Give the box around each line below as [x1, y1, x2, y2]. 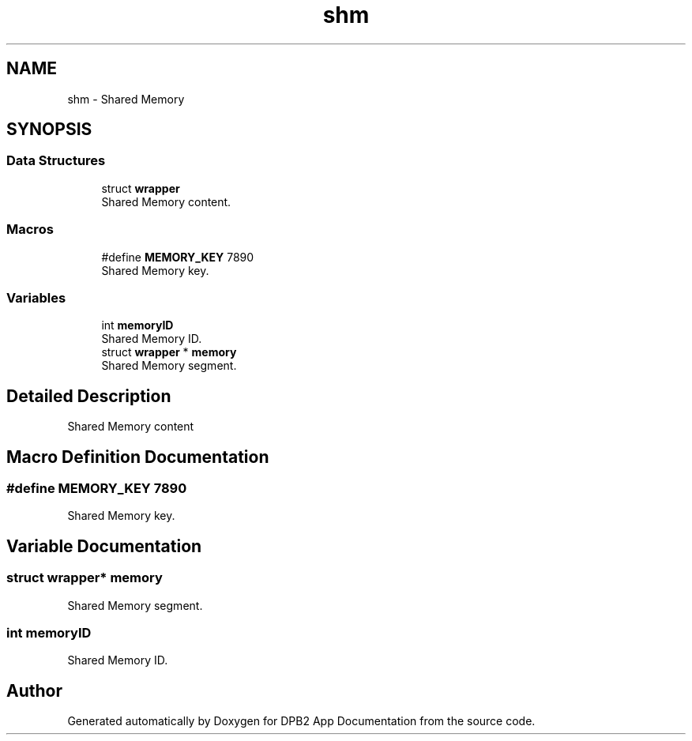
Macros [6, 221, 54, 238]
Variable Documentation [6, 536, 202, 556]
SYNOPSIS [6, 119, 92, 140]
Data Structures [6, 152, 106, 169]
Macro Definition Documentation [6, 446, 269, 467]
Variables [6, 289, 66, 306]
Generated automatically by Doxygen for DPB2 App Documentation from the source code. [67, 714, 536, 728]
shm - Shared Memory [67, 92, 185, 106]
